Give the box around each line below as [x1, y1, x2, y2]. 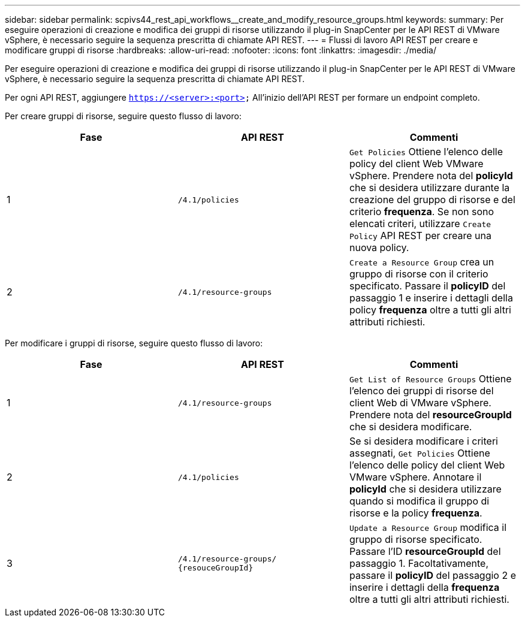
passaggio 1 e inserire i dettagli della [349, 292, 513, 304]
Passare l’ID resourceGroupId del [349, 545, 501, 557]
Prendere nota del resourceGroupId [349, 409, 512, 421]
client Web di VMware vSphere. [349, 397, 491, 409]
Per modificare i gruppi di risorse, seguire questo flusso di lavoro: [5, 338, 263, 348]
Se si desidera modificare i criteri [349, 435, 498, 447]
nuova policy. [349, 241, 409, 253]
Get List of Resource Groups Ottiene [349, 373, 512, 385]
